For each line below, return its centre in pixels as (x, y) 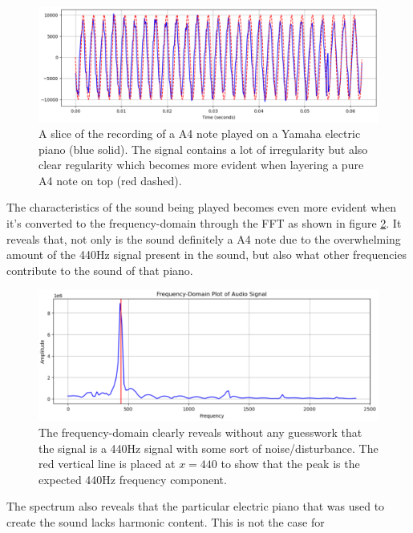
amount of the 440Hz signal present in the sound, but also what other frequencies (207, 254)
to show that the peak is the (290, 464)
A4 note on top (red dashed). (110, 180)
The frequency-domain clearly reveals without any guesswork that (200, 432)
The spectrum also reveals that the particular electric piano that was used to (196, 506)
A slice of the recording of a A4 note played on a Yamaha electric (200, 133)
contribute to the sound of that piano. (100, 270)
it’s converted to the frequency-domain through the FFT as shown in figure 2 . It (204, 223)
